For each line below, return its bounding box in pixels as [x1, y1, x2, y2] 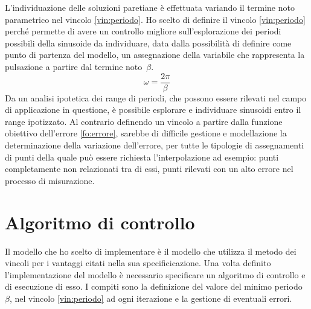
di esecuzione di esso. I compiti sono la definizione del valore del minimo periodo [5, 280, 303, 293]
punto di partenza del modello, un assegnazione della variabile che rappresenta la [5, 48, 305, 61]
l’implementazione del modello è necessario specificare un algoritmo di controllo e [5, 268, 306, 281]
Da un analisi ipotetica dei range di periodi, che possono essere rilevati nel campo [5, 91, 307, 104]
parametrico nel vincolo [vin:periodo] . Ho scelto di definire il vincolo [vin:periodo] [5, 13, 306, 25]
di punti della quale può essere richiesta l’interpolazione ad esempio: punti [5, 150, 279, 163]
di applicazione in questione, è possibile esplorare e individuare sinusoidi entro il [5, 103, 301, 116]
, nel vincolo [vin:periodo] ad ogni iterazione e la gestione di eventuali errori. [9, 291, 292, 304]
